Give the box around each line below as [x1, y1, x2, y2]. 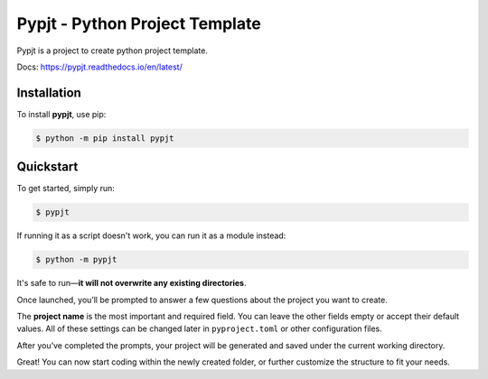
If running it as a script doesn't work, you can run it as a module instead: [16, 230, 286, 241]
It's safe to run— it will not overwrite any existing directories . [16, 278, 247, 289]
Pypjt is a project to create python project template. [16, 45, 208, 56]
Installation [16, 85, 81, 100]
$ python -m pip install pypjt [35, 133, 175, 143]
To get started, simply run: [16, 183, 115, 194]
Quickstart [16, 159, 79, 175]
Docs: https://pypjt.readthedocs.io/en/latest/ [16, 61, 183, 72]
